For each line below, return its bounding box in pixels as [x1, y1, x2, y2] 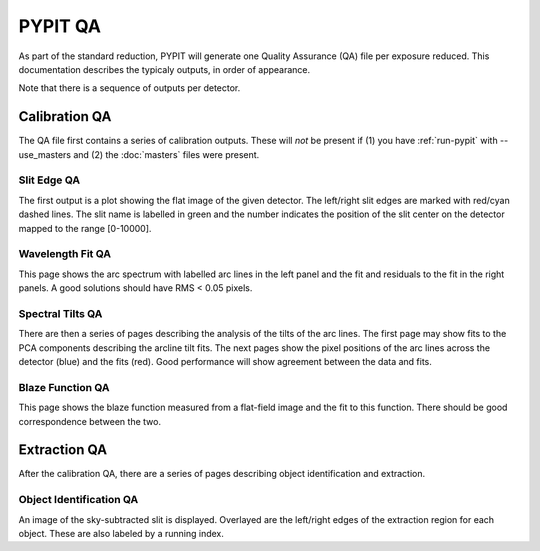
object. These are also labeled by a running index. [18, 527, 224, 539]
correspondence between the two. [18, 415, 162, 427]
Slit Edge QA [18, 173, 80, 187]
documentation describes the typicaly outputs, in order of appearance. [18, 63, 311, 75]
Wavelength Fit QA [18, 247, 112, 261]
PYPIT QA [18, 15, 102, 37]
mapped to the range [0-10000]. [18, 222, 152, 234]
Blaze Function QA [18, 380, 110, 394]
